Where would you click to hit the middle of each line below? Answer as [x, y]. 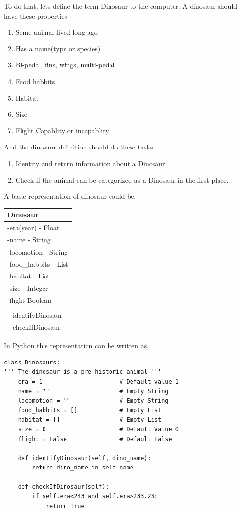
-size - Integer [28, 288]
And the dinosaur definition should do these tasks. [79, 147]
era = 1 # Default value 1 [98, 381]
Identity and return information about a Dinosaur [90, 163]
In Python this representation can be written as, [77, 346]
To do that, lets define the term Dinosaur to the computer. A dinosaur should [121, 6]
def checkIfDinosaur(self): [63, 487]
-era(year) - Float [33, 227]
